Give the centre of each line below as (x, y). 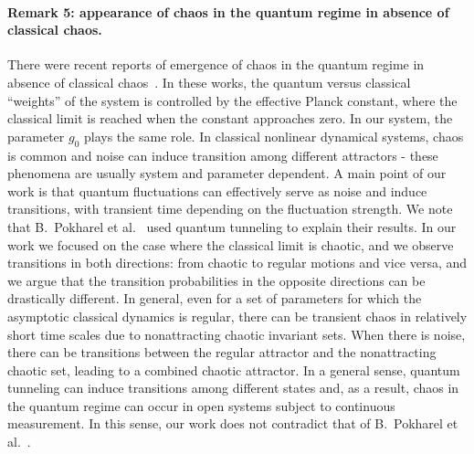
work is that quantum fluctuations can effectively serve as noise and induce (217, 190)
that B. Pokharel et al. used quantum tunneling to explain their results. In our (232, 226)
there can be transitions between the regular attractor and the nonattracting (222, 352)
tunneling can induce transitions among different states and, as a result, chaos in (233, 388)
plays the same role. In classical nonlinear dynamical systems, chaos (274, 136)
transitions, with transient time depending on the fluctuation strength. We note (230, 209)
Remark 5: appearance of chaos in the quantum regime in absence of (228, 11)
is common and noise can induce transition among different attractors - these (223, 155)
